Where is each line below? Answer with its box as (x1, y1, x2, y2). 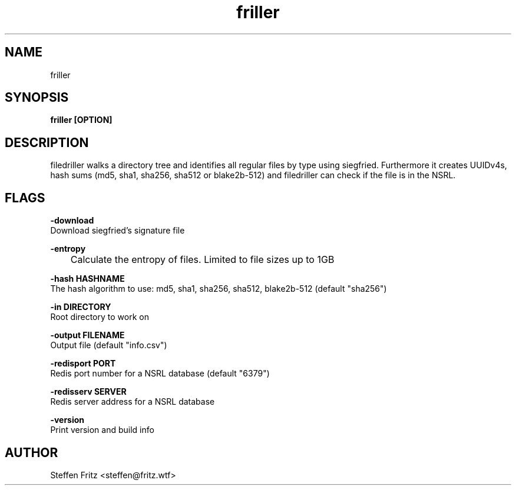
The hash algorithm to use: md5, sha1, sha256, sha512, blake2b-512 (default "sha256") (50, 284, 387, 294)
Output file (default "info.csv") (50, 340, 167, 351)
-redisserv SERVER (50, 386, 127, 397)
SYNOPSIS (5, 90, 69, 105)
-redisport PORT (50, 358, 116, 369)
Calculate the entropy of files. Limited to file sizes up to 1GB (70, 254, 335, 266)
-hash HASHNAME (50, 274, 125, 284)
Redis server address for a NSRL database (50, 396, 215, 407)
